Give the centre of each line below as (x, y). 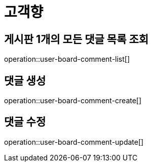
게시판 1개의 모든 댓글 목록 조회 (77, 39)
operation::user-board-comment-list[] (67, 59)
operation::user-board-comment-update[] (74, 142)
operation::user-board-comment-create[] (73, 101)
